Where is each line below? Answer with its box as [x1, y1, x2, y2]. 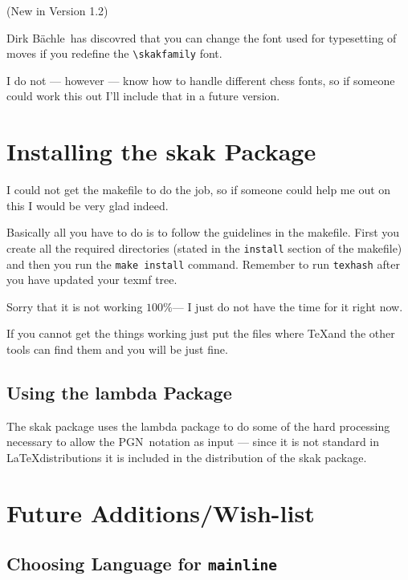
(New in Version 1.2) [6, 2, 108, 18]
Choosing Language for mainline [6, 551, 277, 576]
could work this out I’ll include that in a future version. [6, 87, 280, 104]
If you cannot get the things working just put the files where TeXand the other [6, 325, 395, 342]
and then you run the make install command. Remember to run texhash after [6, 255, 400, 272]
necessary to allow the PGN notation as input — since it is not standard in [6, 433, 380, 450]
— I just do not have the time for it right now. [172, 298, 403, 314]
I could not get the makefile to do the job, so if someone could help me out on [6, 181, 391, 198]
